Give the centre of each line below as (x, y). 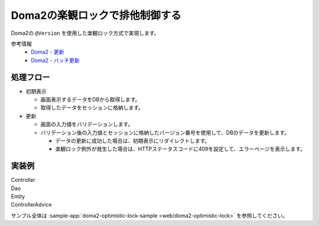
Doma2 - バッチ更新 (55, 60)
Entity (18, 196)
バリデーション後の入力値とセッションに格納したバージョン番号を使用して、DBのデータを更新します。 (165, 132)
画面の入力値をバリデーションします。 (87, 125)
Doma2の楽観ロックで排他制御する (96, 15)
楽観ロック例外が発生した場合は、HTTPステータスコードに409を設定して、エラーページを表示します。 (180, 149)
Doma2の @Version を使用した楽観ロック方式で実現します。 (85, 33)
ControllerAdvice (32, 205)
